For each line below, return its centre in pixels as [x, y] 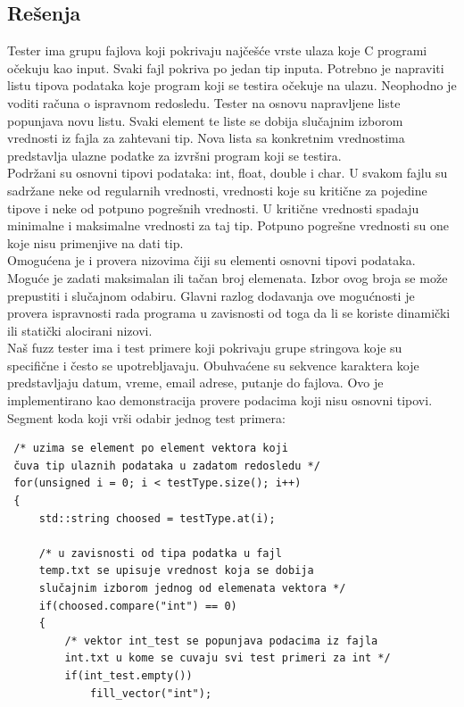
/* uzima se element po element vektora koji [151, 449]
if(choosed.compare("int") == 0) [138, 606]
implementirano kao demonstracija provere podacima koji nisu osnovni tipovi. [220, 400]
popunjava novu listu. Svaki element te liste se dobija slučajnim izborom [205, 120]
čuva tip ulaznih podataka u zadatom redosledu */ [167, 466]
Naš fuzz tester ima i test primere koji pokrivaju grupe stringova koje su [205, 348]
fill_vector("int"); [151, 693]
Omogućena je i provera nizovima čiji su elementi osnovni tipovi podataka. [211, 260]
